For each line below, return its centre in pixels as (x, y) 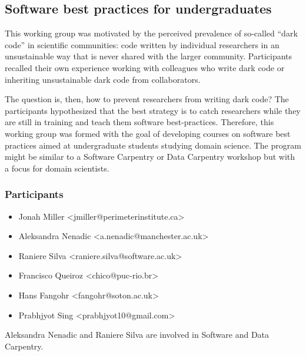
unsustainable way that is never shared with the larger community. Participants (149, 56)
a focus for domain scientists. (57, 168)
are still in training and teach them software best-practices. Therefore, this (139, 122)
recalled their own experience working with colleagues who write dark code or (145, 67)
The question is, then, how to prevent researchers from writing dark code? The (147, 99)
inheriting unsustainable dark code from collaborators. (103, 79)
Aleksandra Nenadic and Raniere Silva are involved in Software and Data (137, 335)
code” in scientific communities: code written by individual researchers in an (142, 44)
